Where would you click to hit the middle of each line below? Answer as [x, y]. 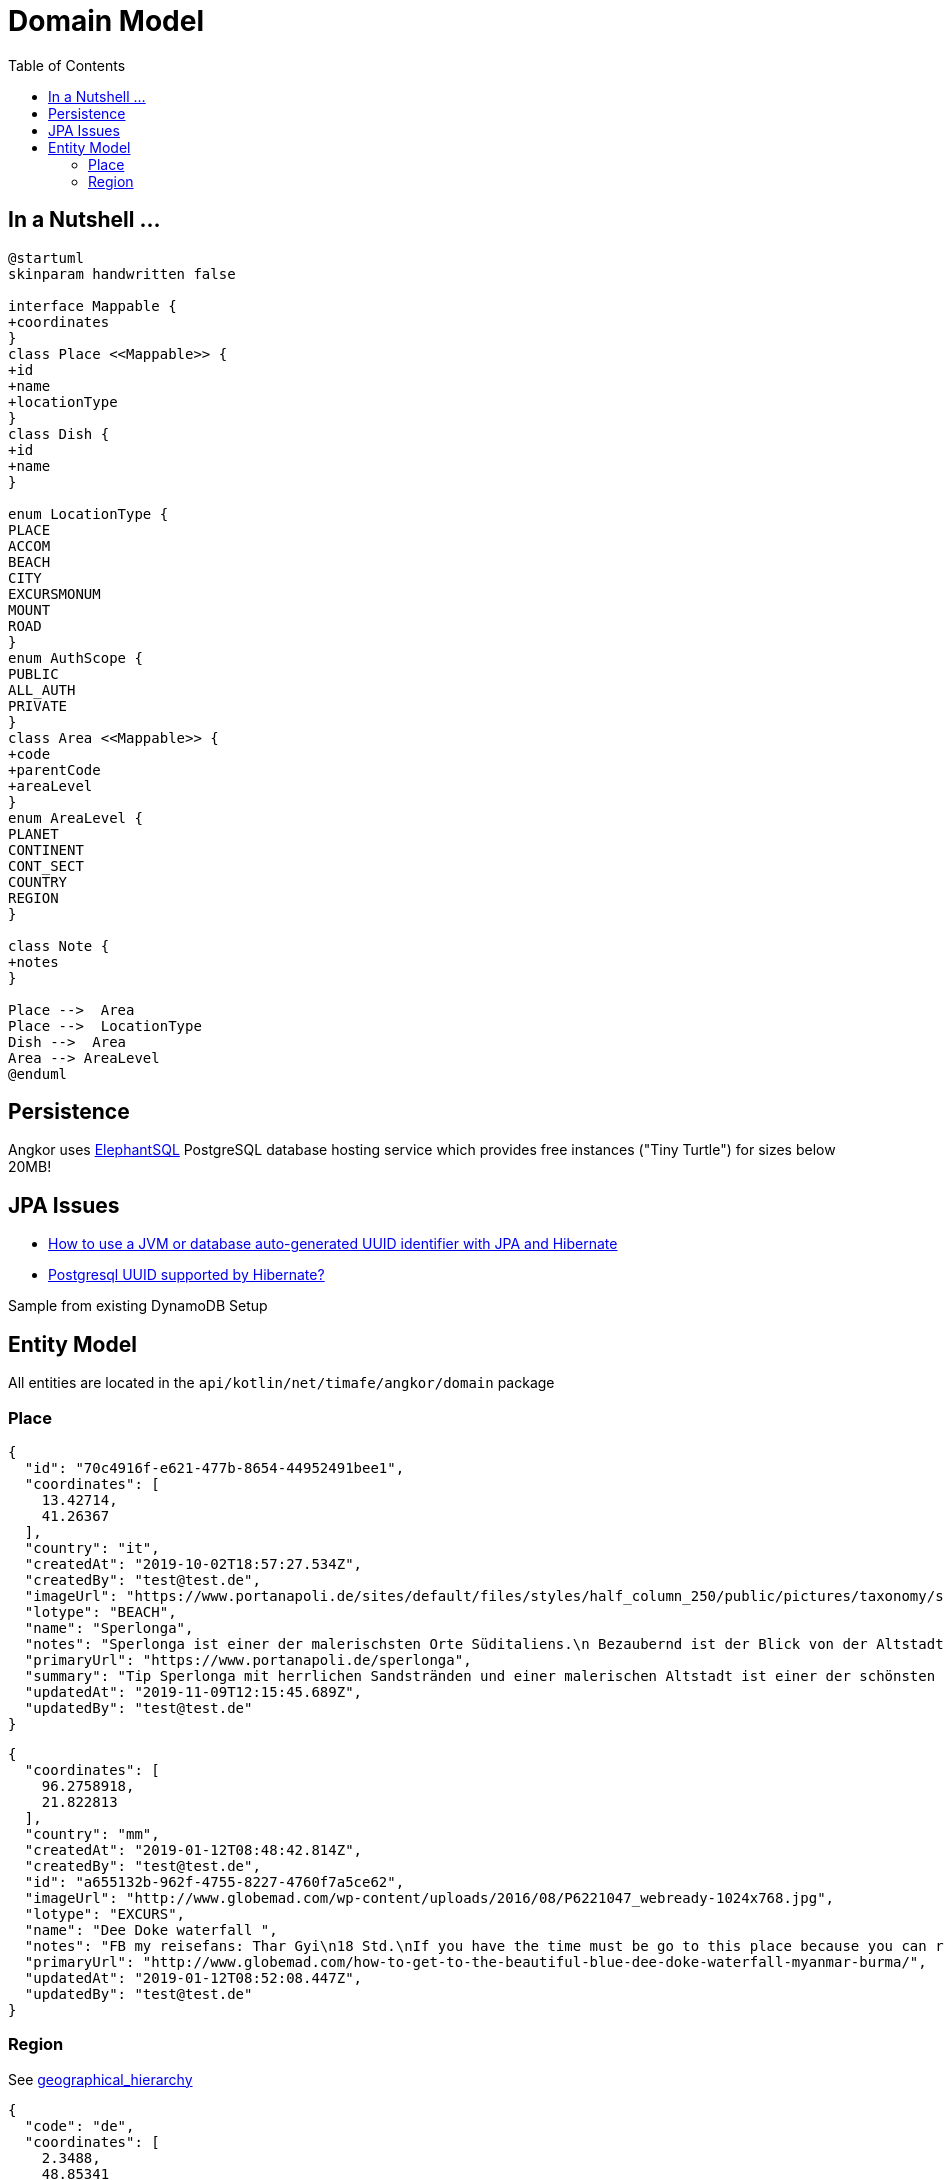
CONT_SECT [46, 865]
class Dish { [59, 433]
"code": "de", [79, 2125]
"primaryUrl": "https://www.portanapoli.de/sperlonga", [248, 1659]
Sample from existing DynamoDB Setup [138, 1306]
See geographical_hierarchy [100, 2079]
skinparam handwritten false [122, 273]
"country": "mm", [92, 1833]
